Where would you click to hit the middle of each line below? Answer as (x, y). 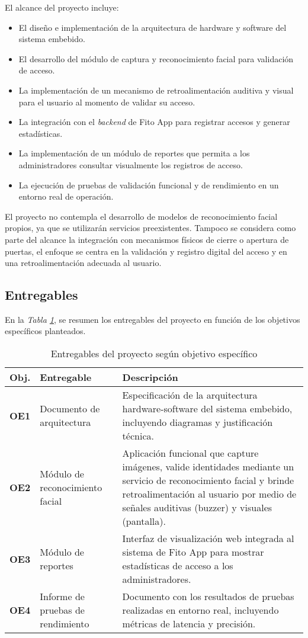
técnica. (138, 436)
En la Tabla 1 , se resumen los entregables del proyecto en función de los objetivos (153, 319)
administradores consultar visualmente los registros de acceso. (131, 164)
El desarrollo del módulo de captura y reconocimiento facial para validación (156, 58)
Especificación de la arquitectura (190, 395)
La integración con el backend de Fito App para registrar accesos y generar (154, 122)
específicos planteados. (45, 331)
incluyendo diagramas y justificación (198, 422)
